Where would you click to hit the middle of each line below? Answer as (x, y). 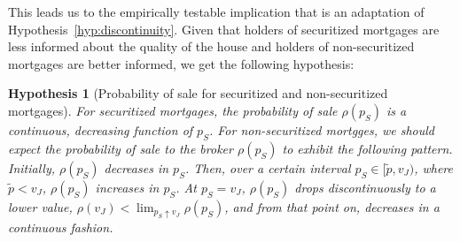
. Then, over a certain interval (268, 167)
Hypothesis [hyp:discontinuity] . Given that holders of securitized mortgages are (224, 29)
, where (434, 167)
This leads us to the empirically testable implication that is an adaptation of (216, 11)
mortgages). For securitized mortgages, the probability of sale (173, 110)
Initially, (32, 167)
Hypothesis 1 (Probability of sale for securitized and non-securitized (198, 93)
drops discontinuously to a (365, 187)
